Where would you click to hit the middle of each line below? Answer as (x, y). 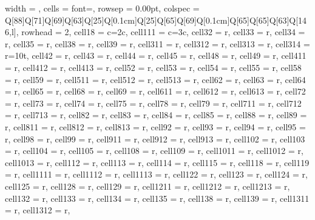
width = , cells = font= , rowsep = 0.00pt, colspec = (102, 8)
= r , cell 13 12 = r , (38, 210)
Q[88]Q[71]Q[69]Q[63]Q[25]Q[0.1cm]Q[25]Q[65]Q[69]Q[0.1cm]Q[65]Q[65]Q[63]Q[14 (156, 20)
